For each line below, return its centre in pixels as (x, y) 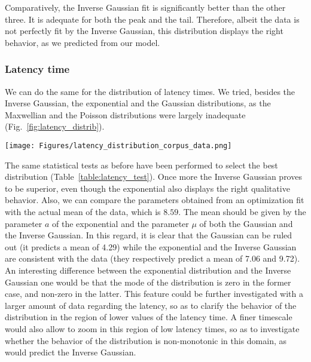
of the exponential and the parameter (121, 223)
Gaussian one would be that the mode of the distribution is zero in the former (148, 282)
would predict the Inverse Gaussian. (71, 352)
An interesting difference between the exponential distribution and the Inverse (148, 270)
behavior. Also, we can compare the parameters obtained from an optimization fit (155, 200)
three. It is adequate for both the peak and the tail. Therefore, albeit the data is (152, 19)
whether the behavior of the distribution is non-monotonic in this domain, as (146, 340)
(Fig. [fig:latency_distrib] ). (55, 126)
